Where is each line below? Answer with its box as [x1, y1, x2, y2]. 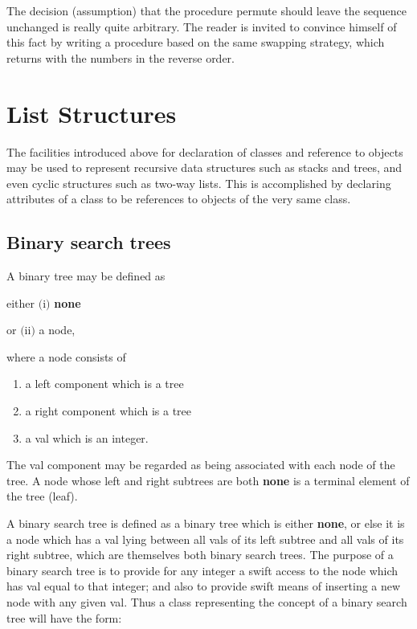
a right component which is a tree [25, 402, 192, 419]
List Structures [6, 96, 177, 129]
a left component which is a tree [25, 375, 184, 392]
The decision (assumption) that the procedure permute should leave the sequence [6, 2, 407, 18]
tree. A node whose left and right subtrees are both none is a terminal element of [6, 472, 410, 488]
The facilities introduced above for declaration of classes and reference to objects [6, 143, 403, 160]
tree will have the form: [6, 609, 122, 626]
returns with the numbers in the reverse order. [6, 49, 235, 66]
